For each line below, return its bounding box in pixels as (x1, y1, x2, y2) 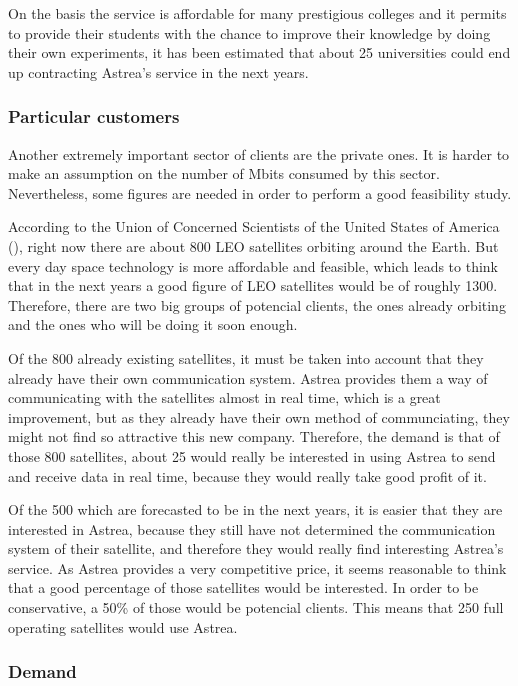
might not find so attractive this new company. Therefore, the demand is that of (8, 426, 500, 447)
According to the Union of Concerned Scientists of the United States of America (8, 216, 500, 237)
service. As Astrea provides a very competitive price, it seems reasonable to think (8, 557, 507, 578)
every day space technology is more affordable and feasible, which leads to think (8, 255, 499, 276)
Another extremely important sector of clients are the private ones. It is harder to (8, 143, 510, 164)
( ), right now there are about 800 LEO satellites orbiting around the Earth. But (8, 235, 499, 256)
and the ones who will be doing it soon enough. (8, 314, 298, 335)
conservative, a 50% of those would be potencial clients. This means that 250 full (8, 597, 504, 618)
